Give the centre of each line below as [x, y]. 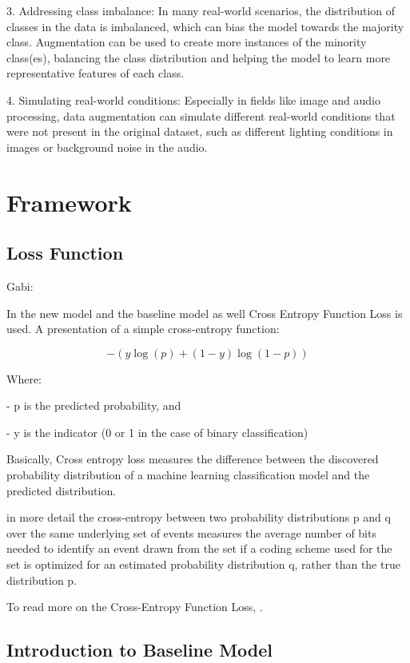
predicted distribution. [62, 490]
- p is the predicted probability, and [94, 405]
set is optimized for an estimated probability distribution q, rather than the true [203, 564]
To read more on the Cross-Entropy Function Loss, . [135, 607]
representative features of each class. [96, 73]
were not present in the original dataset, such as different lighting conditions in [200, 131]
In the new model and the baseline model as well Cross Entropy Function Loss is [205, 313]
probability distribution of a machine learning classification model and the [188, 475]
